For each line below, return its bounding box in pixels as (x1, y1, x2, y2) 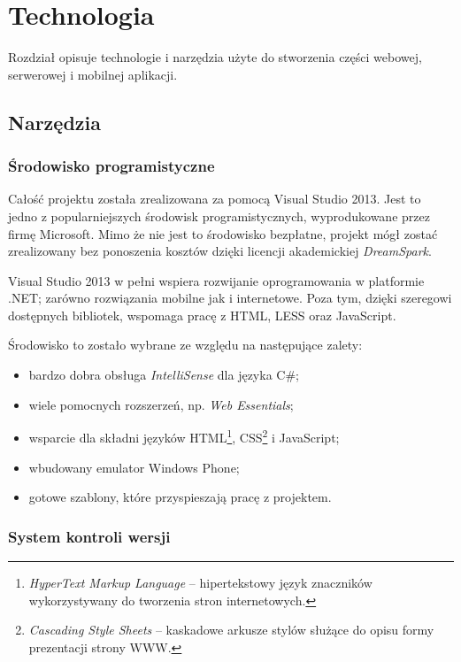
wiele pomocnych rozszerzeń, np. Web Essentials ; (28, 395, 294, 413)
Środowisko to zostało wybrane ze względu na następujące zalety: (8, 335, 363, 354)
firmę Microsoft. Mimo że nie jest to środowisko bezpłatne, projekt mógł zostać (8, 224, 438, 242)
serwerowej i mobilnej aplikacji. (8, 65, 178, 83)
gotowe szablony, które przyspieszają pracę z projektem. (28, 488, 332, 506)
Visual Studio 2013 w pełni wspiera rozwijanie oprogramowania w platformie (8, 271, 425, 289)
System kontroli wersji (8, 525, 171, 547)
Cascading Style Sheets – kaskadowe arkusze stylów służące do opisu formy (28, 620, 434, 639)
